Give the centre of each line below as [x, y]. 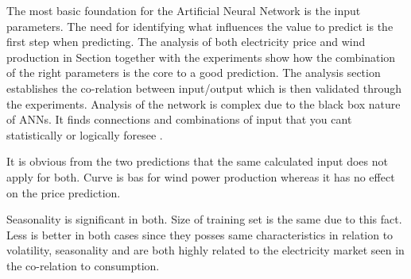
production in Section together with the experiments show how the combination [201, 57]
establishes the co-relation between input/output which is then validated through [204, 88]
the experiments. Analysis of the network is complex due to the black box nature [204, 103]
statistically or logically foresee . [85, 134]
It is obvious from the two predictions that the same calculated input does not [197, 161]
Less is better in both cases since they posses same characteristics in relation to [200, 234]
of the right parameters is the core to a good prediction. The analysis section [194, 73]
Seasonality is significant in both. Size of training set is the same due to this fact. [204, 219]
